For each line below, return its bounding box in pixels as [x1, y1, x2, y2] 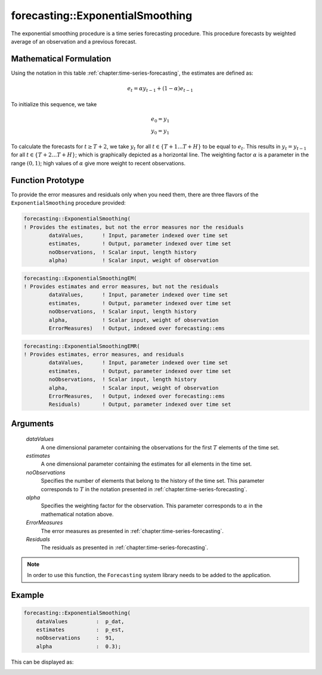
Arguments [11, 418, 54, 429]
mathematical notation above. [41, 510, 114, 517]
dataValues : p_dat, [36, 618, 125, 625]
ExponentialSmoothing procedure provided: [11, 199, 126, 206]
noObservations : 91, [36, 634, 116, 642]
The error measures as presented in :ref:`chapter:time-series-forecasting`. [41, 527, 224, 534]
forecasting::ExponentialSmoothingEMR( [23, 343, 140, 349]
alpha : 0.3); [36, 643, 122, 650]
